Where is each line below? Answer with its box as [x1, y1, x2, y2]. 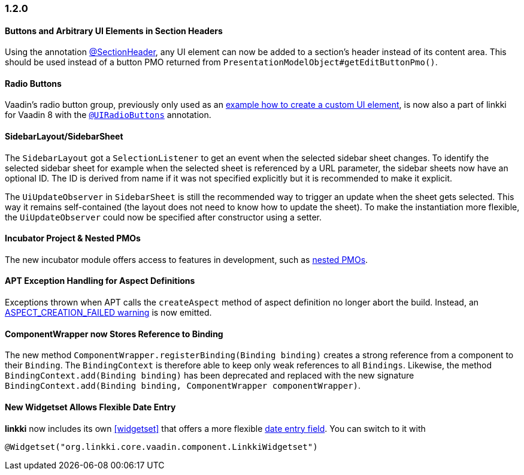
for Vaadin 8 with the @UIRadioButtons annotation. [5, 110, 211, 120]
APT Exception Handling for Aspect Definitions [5, 276, 195, 286]
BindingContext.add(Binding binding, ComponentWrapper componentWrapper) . [5, 380, 361, 391]
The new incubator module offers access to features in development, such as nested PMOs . [5, 254, 368, 265]
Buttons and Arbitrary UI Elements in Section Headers [5, 25, 223, 36]
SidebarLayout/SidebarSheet [5, 131, 123, 142]
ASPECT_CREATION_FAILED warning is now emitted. [5, 307, 212, 318]
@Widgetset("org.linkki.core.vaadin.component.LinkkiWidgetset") [5, 441, 318, 452]
